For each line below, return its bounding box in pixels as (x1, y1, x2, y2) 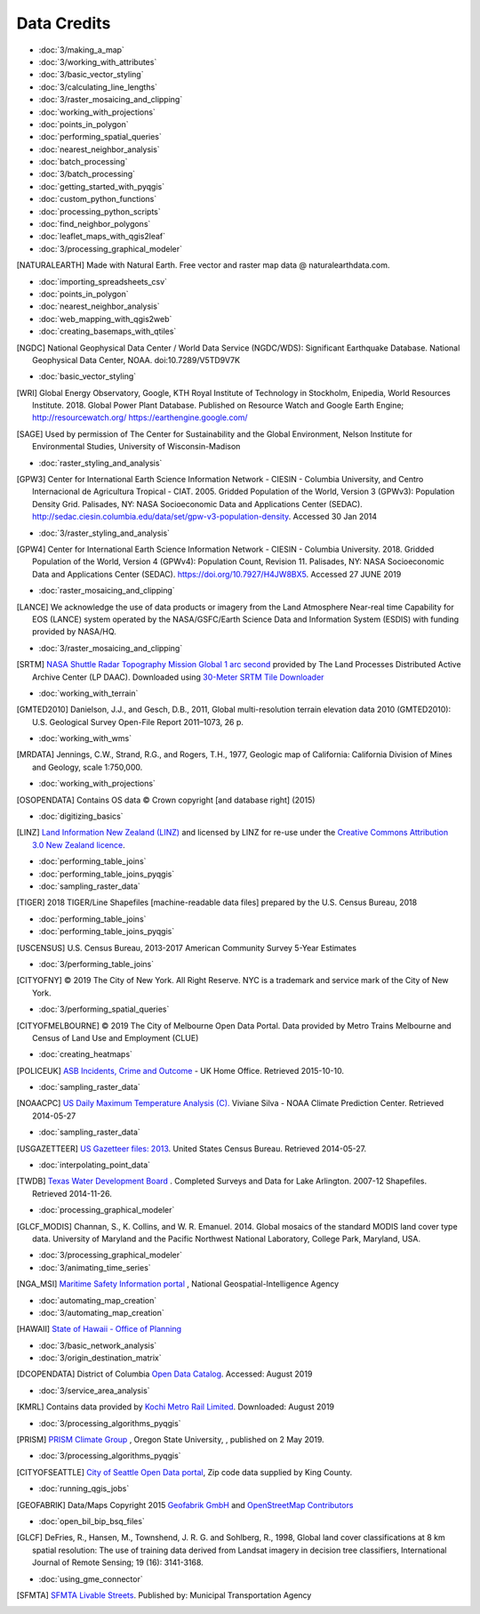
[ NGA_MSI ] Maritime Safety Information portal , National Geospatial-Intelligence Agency (16, 1279, 340, 1289)
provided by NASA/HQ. (32, 626, 117, 637)
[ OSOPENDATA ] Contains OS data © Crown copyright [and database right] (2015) (16, 795, 316, 805)
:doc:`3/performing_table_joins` (38, 958, 155, 969)
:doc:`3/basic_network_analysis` (38, 1340, 157, 1351)
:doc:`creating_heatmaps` (38, 1049, 133, 1060)
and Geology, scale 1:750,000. (32, 762, 143, 772)
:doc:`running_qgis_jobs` (38, 1483, 130, 1494)
